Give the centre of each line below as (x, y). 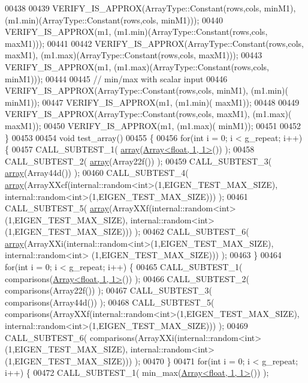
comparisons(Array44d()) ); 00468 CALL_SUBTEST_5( (110, 302)
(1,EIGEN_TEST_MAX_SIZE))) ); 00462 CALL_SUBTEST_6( (127, 231)
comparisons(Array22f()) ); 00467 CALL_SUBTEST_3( (109, 290)
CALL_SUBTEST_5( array (57, 208)
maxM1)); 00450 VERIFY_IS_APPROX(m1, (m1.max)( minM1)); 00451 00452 (153, 125)
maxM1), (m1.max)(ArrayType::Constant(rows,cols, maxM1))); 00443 (134, 55)
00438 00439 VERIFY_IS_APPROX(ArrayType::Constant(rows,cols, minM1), (150, 8)
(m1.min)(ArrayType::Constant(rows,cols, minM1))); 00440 (114, 20)
